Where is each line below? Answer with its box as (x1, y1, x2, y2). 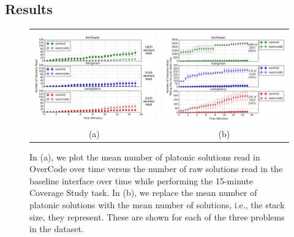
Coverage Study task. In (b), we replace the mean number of (29, 186, 257, 199)
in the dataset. (29, 222, 84, 235)
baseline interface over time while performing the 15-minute (29, 174, 253, 187)
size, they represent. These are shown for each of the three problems (29, 210, 285, 223)
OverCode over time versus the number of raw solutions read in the (29, 162, 283, 175)
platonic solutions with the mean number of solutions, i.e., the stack (29, 198, 285, 211)
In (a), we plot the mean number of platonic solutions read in (29, 150, 260, 163)
